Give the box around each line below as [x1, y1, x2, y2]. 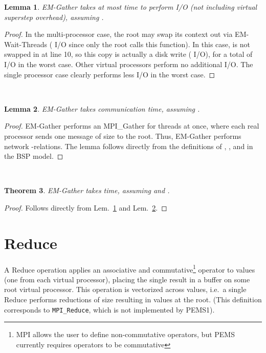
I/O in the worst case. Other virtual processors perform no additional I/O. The [4, 58, 253, 69]
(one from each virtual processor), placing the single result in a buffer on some [4, 274, 250, 284]
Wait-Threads [4, 38, 48, 49]
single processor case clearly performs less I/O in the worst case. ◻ [4, 69, 215, 79]
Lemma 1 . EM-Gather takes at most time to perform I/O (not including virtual [4, 2, 257, 12]
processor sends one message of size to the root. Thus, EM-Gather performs [4, 130, 241, 141]
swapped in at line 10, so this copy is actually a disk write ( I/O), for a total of [4, 49, 253, 59]
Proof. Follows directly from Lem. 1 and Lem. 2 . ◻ [4, 202, 167, 213]
